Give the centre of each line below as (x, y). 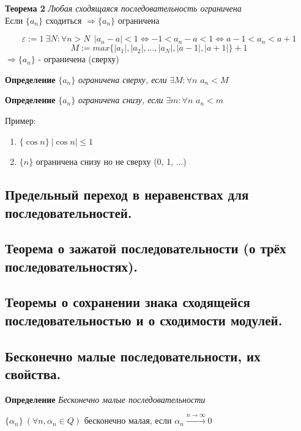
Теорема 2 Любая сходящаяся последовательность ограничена (123, 8)
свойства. (33, 374)
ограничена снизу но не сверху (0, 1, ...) (111, 161)
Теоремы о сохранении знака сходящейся (128, 302)
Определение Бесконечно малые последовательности (105, 399)
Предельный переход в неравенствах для (127, 194)
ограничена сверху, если (122, 79)
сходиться (64, 20)
